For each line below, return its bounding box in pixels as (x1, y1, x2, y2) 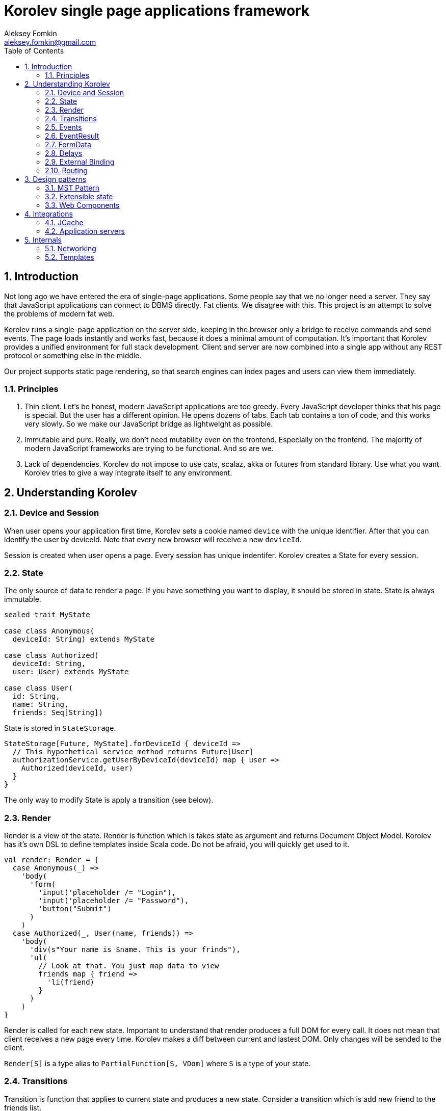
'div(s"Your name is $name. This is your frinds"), (30, 945, 241, 954)
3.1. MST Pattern (45, 183, 100, 192)
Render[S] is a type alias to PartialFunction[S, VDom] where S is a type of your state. (4, 1059, 311, 1068)
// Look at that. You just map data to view (38, 962, 219, 970)
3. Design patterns (24, 174, 87, 183)
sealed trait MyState (4, 611, 90, 619)
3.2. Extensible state (45, 192, 113, 201)
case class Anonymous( (4, 627, 95, 636)
